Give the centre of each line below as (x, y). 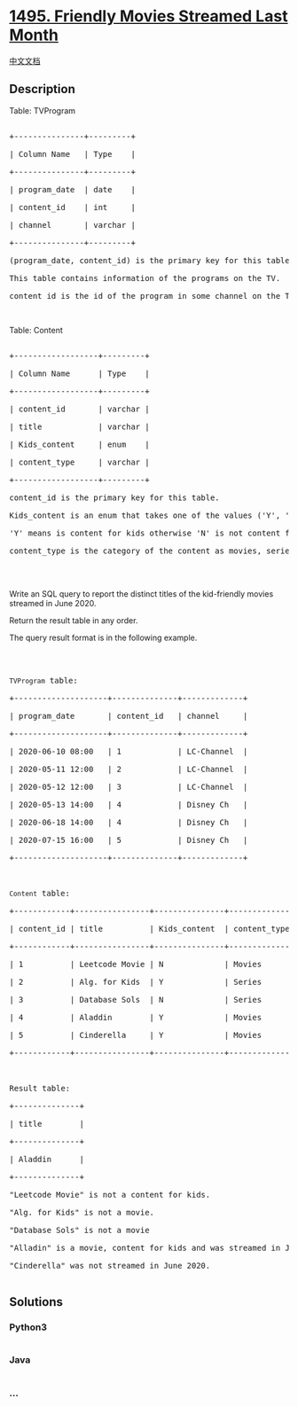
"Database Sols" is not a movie (79, 1230)
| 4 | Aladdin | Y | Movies (136, 1017)
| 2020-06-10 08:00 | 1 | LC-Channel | (129, 751)
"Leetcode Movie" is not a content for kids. (110, 1195)
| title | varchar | (79, 426)
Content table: (40, 893)
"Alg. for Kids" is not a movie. (82, 1212)
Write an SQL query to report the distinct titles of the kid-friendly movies (141, 594)
